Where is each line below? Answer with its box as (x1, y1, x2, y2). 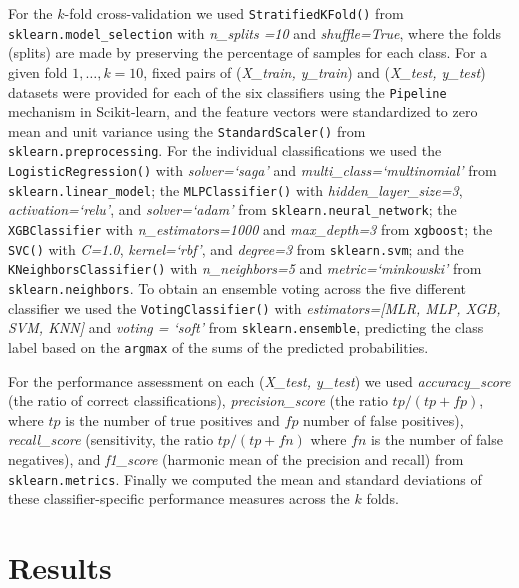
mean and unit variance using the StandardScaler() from (8, 120, 366, 141)
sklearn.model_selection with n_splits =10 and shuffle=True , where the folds (8, 22, 502, 43)
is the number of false (370, 429, 503, 450)
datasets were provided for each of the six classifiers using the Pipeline (8, 81, 447, 102)
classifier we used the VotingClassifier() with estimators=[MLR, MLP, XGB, (8, 297, 501, 318)
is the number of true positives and (65, 409, 280, 430)
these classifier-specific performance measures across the (8, 488, 350, 509)
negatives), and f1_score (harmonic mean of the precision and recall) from (8, 449, 464, 469)
